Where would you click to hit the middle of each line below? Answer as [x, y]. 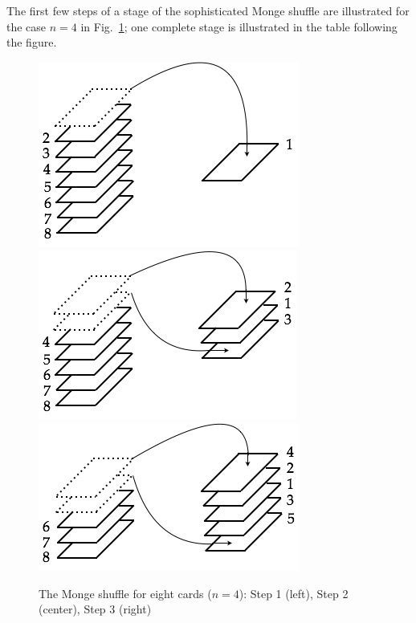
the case [27, 26]
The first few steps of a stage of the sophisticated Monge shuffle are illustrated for [208, 10]
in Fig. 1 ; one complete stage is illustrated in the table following [239, 26]
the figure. [32, 42]
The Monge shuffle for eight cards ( [125, 593]
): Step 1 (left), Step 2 [294, 593]
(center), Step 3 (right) [95, 609]
